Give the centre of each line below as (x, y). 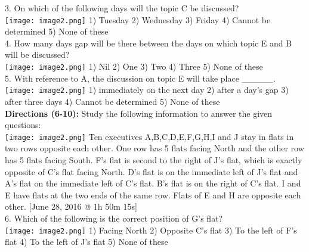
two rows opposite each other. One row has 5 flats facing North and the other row (154, 148)
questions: (23, 125)
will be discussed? (37, 55)
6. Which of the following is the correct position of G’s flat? (114, 218)
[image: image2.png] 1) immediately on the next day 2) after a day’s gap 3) (147, 90)
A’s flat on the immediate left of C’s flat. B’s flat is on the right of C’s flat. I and (153, 183)
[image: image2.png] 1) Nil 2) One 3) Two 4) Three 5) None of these (134, 66)
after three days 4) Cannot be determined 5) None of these (112, 101)
